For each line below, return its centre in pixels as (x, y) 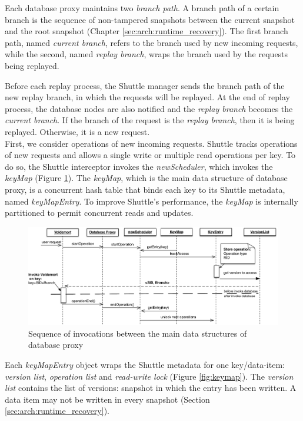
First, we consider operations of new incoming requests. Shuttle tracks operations (151, 143)
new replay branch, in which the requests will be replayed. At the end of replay (147, 97)
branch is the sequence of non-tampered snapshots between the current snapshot (150, 19)
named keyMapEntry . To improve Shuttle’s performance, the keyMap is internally (151, 201)
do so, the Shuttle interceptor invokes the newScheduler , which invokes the (139, 166)
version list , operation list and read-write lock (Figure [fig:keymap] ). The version (149, 376)
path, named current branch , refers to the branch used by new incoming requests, (151, 42)
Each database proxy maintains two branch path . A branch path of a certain (142, 8)
